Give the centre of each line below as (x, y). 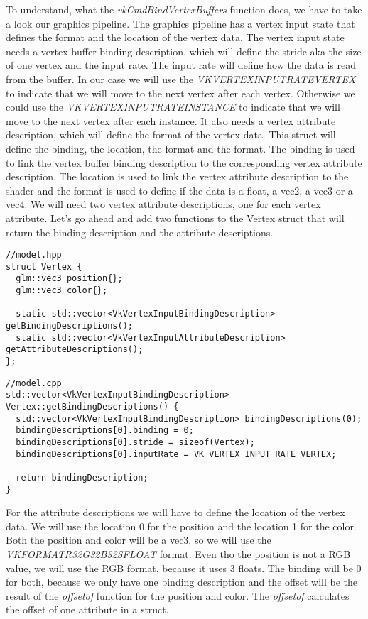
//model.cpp (34, 383)
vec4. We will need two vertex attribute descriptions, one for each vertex (163, 204)
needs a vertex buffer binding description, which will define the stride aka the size (184, 51)
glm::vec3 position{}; (69, 279)
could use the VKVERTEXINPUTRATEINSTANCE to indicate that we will (173, 107)
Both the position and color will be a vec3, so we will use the (139, 540)
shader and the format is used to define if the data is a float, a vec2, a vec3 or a (179, 190)
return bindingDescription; (82, 477)
